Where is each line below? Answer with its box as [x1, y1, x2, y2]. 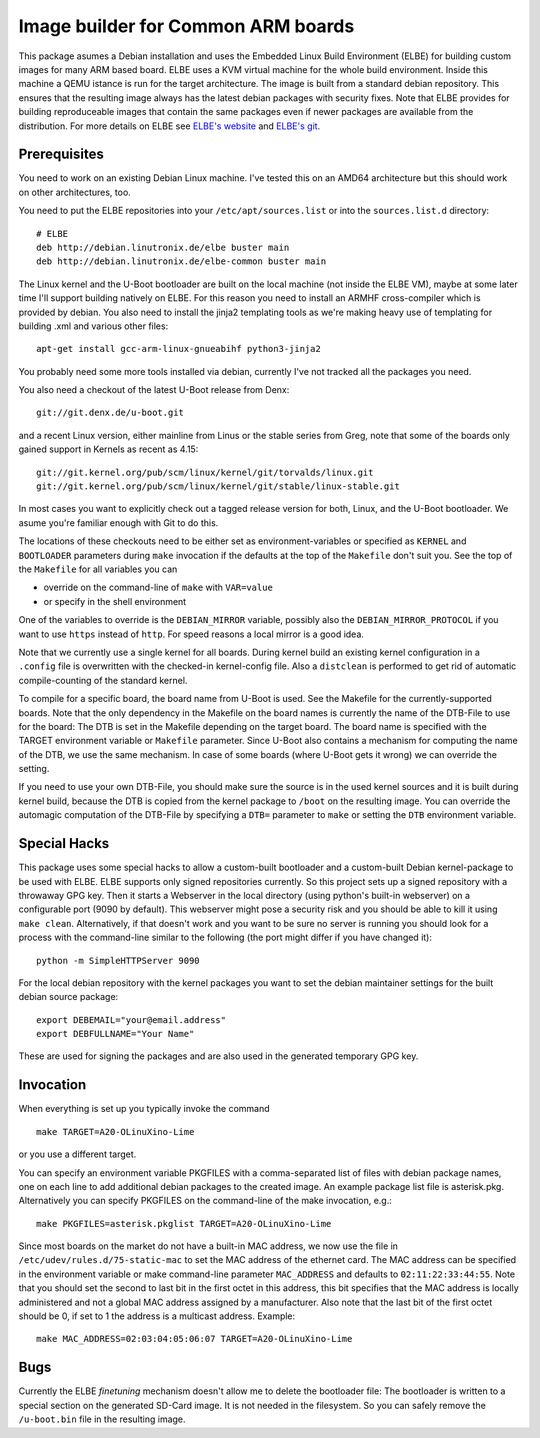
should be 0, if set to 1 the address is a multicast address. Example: [18, 1310, 296, 1322]
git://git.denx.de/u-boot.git [36, 407, 185, 419]
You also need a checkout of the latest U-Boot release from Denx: [18, 384, 290, 396]
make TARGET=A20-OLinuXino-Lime [36, 1126, 195, 1137]
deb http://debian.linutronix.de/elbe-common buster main [36, 256, 327, 267]
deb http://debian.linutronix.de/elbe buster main [36, 241, 290, 253]
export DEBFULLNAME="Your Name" [36, 1028, 195, 1040]
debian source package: [18, 991, 119, 1003]
